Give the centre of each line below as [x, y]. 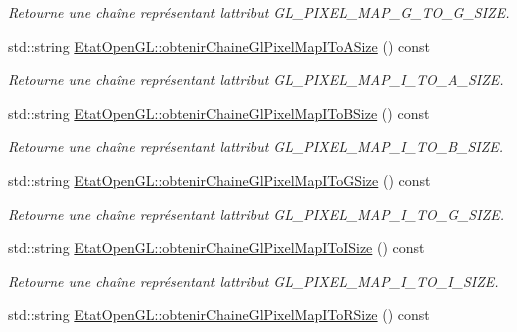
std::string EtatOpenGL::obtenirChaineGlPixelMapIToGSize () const [219, 179]
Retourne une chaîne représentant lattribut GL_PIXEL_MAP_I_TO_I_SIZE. [253, 280]
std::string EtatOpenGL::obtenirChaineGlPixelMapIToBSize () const [219, 112]
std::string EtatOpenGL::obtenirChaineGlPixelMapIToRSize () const [219, 314]
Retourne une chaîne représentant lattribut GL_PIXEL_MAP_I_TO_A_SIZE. [256, 79]
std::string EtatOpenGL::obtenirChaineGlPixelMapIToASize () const [219, 45]
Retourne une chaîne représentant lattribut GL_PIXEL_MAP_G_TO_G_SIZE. [259, 12]
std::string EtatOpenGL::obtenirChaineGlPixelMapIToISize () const [216, 247]
